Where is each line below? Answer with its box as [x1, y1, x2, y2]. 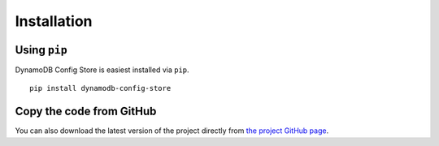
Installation [15, 12, 93, 30]
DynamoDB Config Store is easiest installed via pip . [15, 65, 190, 75]
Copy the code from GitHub [15, 105, 157, 118]
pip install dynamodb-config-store [29, 84, 172, 93]
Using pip [15, 43, 68, 57]
